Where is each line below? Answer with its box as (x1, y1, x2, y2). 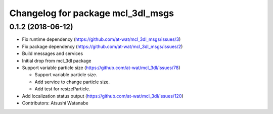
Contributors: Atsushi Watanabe (22, 100, 88, 106)
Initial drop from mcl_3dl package (22, 58, 92, 64)
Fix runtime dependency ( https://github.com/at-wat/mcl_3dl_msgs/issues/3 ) (22, 36, 181, 42)
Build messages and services (22, 50, 83, 56)
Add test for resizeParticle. (34, 86, 90, 92)
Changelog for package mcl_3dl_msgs (9, 8, 174, 19)
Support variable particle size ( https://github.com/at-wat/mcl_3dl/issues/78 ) (22, 65, 180, 71)
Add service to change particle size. (34, 79, 110, 85)
